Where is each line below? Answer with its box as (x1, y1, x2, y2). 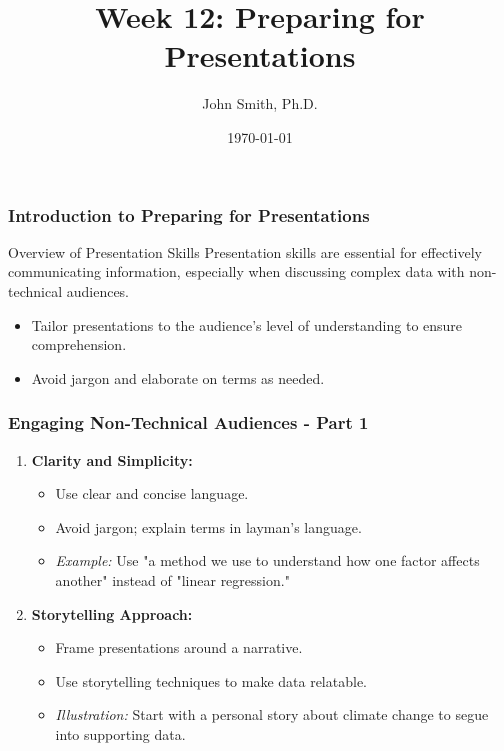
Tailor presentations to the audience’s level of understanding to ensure (31, 314, 463, 335)
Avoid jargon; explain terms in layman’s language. (55, 516, 362, 537)
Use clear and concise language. (55, 483, 249, 504)
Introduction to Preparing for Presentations (8, 202, 370, 227)
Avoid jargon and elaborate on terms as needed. (31, 367, 325, 388)
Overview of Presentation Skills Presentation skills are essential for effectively (8, 241, 482, 262)
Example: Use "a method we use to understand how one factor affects (55, 550, 480, 571)
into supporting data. (55, 723, 186, 744)
